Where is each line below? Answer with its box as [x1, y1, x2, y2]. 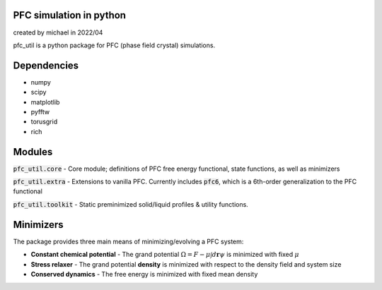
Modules [13, 145, 53, 158]
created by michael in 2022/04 [13, 28, 103, 37]
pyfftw [30, 107, 50, 116]
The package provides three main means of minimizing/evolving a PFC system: [13, 237, 244, 246]
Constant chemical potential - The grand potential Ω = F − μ [30, 250, 211, 259]
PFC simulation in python [13, 9, 127, 21]
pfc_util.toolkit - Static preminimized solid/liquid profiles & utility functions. [13, 200, 249, 208]
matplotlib [30, 97, 60, 106]
